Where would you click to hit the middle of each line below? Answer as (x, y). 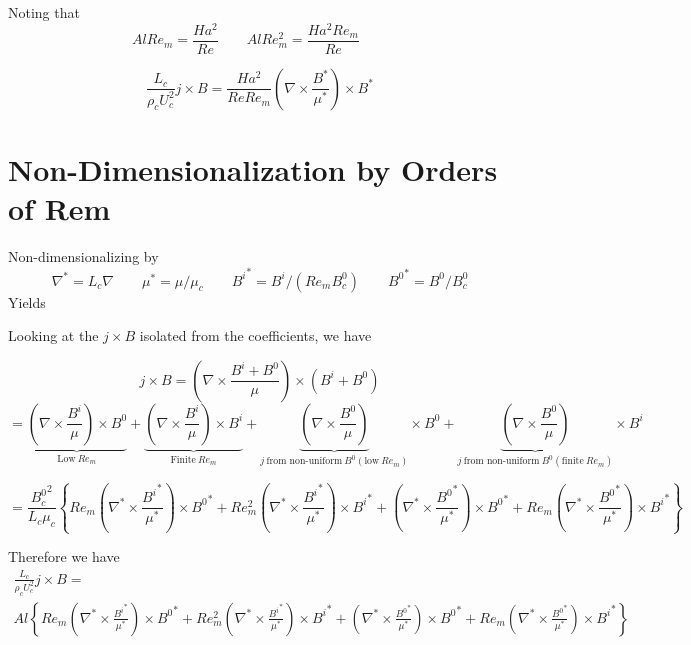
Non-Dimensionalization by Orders (253, 168)
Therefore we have (64, 556)
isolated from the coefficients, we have (255, 335)
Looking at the (53, 335)
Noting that (44, 12)
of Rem (59, 208)
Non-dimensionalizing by (83, 256)
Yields (27, 301)
